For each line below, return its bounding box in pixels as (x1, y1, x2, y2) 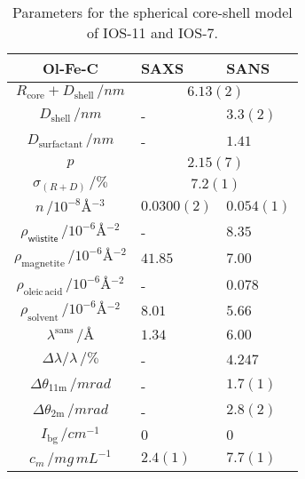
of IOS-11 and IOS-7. (86, 22, 218, 43)
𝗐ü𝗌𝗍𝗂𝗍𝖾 (27, 233, 59, 243)
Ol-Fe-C (42, 58, 98, 78)
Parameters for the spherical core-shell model (12, 2, 293, 22)
